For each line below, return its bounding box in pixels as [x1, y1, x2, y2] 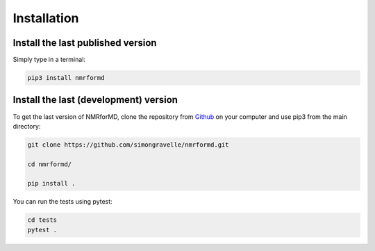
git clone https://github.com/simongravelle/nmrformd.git [27, 140, 229, 149]
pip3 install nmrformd [27, 74, 105, 82]
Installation [12, 10, 79, 26]
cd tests [27, 216, 58, 224]
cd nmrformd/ [27, 160, 72, 168]
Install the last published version [12, 37, 157, 49]
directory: [12, 122, 41, 130]
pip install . [27, 179, 76, 188]
